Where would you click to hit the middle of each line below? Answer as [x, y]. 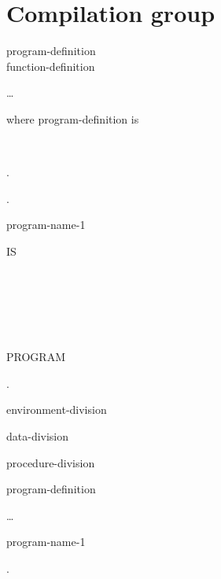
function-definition [51, 66]
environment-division [57, 409]
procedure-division [51, 462]
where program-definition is [73, 118]
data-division [38, 436]
